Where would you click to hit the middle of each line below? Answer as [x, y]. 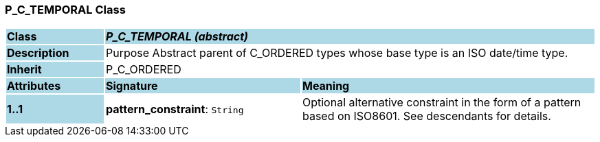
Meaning [326, 86]
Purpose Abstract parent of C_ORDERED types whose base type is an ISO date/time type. [337, 53]
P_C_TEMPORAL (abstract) [177, 37]
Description [38, 53]
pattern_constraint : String [175, 109]
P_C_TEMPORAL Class [65, 10]
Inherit [24, 70]
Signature [132, 86]
